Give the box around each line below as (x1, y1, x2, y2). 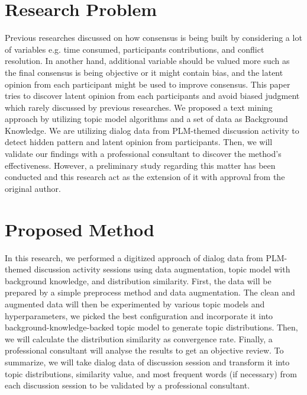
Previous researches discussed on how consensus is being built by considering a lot (5, 31, 302, 44)
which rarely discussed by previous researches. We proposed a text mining (5, 101, 273, 113)
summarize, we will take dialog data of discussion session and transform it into (5, 355, 290, 368)
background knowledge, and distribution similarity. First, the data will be (5, 274, 272, 287)
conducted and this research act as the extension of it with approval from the (5, 171, 285, 183)
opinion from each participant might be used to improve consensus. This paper (5, 78, 290, 90)
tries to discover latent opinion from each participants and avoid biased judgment (5, 89, 300, 102)
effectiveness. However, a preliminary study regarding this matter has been (5, 159, 276, 171)
